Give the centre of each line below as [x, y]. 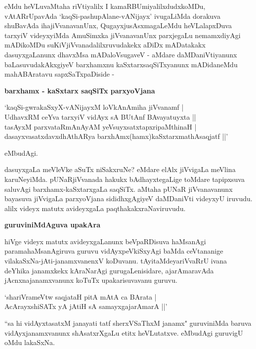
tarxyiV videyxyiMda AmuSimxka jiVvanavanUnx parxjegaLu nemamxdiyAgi [123, 35]
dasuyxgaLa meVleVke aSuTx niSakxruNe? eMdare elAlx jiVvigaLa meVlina [120, 169]
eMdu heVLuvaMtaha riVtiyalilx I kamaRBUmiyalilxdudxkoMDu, [105, 6]
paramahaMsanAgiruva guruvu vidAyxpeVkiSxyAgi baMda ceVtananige [114, 251]
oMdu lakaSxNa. [30, 342]
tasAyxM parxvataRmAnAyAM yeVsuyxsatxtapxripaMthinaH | [101, 126]
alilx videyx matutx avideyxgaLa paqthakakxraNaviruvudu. [95, 208]
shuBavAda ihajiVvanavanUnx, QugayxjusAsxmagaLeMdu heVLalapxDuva [118, 25]
